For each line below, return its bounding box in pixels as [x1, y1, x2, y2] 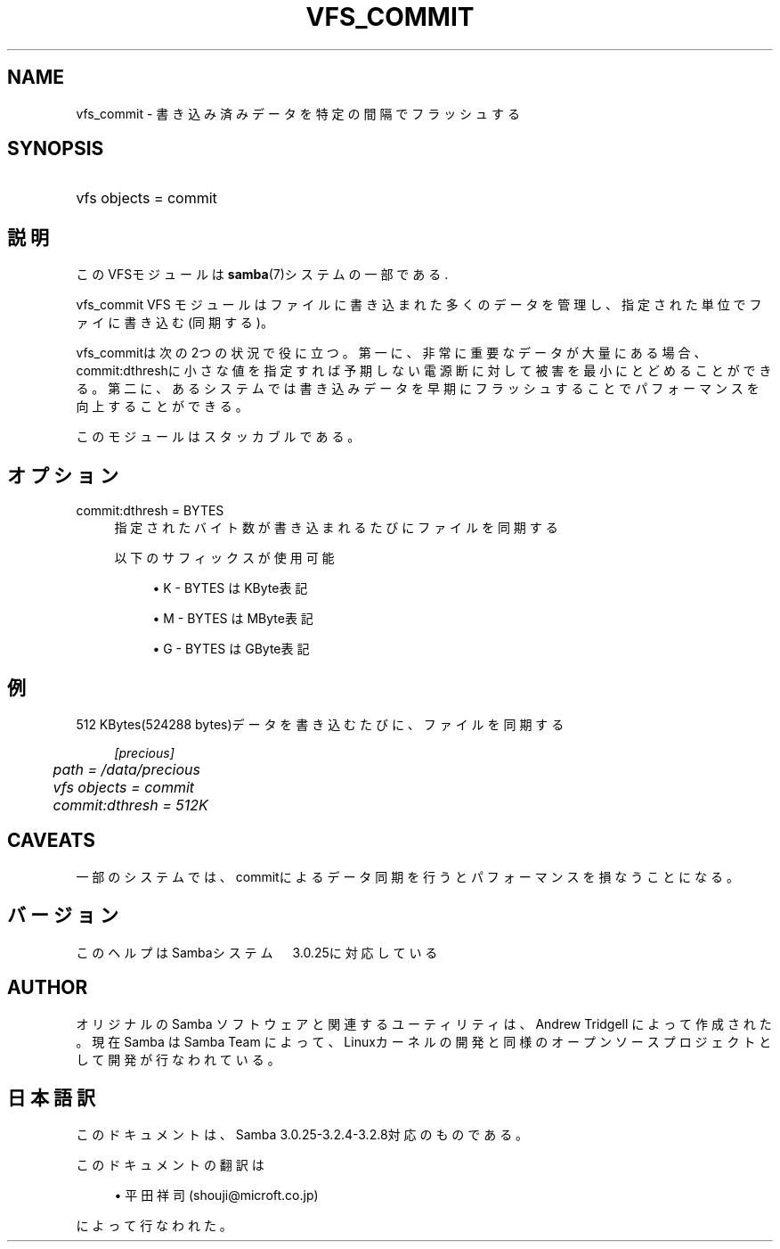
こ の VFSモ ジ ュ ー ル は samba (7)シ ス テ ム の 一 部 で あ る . [76, 267, 449, 283]
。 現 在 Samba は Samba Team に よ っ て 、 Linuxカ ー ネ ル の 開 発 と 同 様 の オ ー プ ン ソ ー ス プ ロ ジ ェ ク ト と [76, 1033, 772, 1049]
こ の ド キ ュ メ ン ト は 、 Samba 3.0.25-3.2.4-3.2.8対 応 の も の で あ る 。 [76, 1127, 529, 1143]
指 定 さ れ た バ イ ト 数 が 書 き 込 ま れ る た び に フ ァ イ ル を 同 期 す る [114, 520, 558, 536]
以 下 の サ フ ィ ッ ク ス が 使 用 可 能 [114, 550, 335, 566]
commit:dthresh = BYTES [76, 503, 224, 519]
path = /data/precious [53, 760, 200, 778]
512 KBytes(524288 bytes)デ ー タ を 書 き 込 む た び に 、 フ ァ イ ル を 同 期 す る [76, 716, 565, 732]
